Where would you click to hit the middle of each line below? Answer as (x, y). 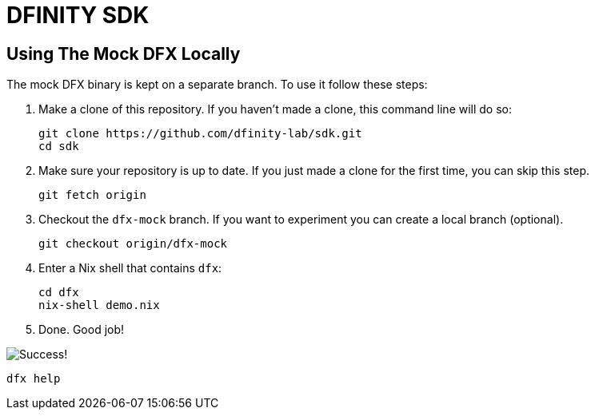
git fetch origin (92, 195)
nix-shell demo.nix (99, 305)
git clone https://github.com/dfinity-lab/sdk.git (200, 134)
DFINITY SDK (78, 15)
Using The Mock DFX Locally (124, 53)
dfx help (34, 379)
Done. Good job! (82, 330)
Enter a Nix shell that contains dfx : (130, 268)
